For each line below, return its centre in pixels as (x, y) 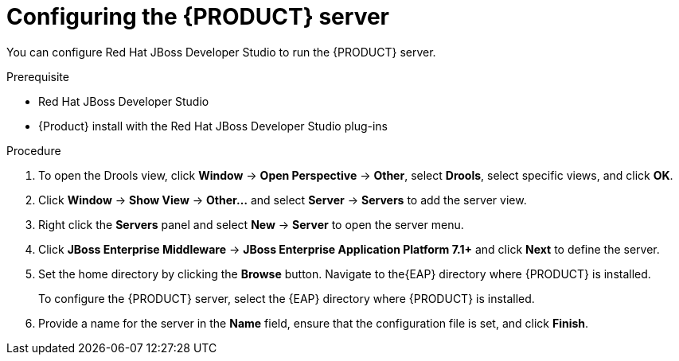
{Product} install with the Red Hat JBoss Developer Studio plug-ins (213, 126)
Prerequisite (38, 76)
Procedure (34, 150)
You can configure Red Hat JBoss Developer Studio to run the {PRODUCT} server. (221, 52)
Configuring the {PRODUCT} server (198, 17)
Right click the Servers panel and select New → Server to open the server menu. (251, 224)
